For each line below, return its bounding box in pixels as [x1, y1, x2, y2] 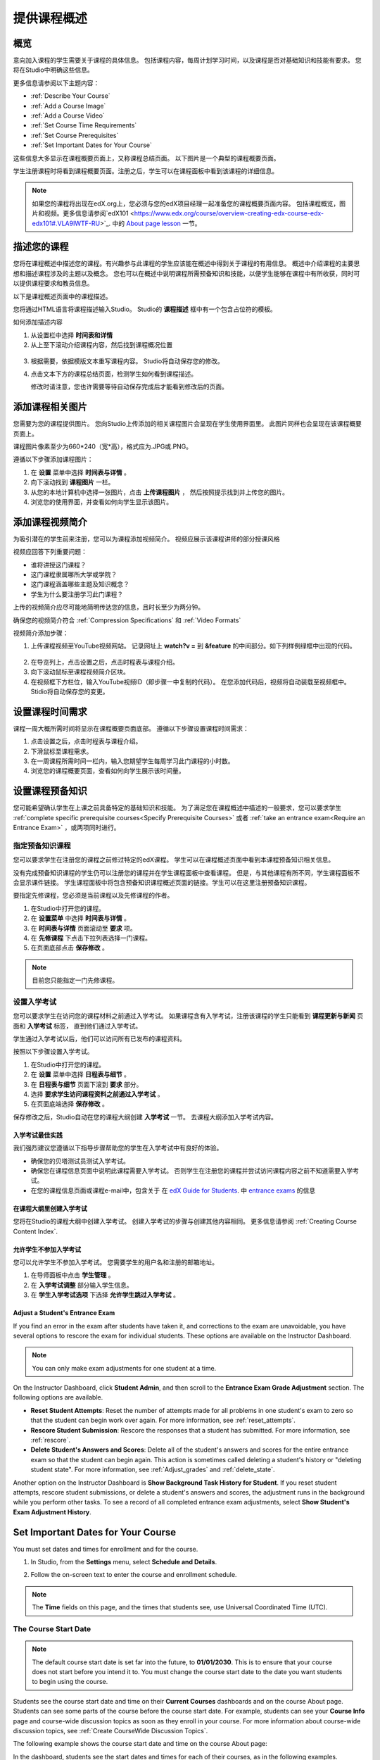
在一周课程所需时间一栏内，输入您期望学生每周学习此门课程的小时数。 [30, 757, 234, 765]
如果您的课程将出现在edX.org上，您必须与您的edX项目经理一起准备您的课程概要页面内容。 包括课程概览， [32, 199, 340, 208]
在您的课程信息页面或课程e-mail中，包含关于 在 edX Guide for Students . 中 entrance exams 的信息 [30, 1186, 316, 1195]
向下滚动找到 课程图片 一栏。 [30, 478, 115, 486]
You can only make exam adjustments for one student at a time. [32, 1364, 217, 1372]
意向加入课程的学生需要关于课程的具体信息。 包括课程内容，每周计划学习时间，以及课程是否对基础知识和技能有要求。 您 [13, 56, 362, 65]
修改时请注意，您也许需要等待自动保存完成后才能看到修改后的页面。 [30, 382, 228, 391]
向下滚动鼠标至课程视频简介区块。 [30, 667, 129, 676]
